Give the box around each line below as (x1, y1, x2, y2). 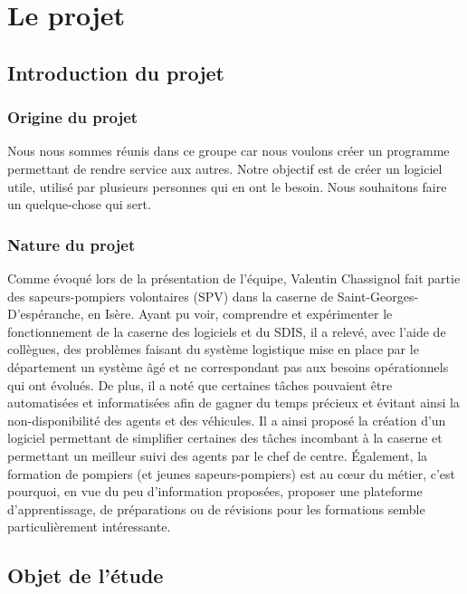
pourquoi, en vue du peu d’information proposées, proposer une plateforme (7, 482, 423, 501)
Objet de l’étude (7, 561, 164, 589)
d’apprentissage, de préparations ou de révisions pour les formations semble (7, 499, 425, 518)
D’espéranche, (7, 304, 84, 323)
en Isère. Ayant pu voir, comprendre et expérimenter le (88, 304, 393, 323)
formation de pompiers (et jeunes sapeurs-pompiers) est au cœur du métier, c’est (7, 464, 456, 483)
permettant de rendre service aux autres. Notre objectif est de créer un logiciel (7, 158, 443, 177)
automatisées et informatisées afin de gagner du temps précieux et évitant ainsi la (7, 393, 460, 412)
